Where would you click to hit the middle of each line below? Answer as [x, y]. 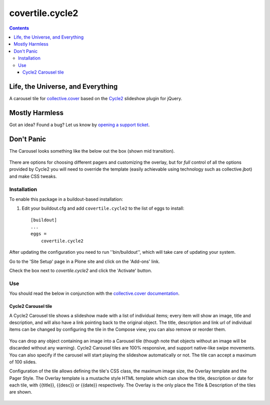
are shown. [21, 392]
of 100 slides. [23, 362]
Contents [19, 28]
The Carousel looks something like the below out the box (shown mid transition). [92, 151]
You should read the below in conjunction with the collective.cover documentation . [94, 293]
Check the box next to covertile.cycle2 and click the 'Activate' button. [81, 271]
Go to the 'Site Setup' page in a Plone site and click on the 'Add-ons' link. [84, 261]
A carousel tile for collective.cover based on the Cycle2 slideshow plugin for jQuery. [96, 98]
